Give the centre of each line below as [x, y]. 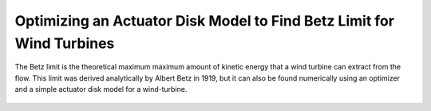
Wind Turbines [65, 43]
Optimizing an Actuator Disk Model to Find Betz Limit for [205, 21]
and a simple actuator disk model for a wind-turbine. [101, 89]
